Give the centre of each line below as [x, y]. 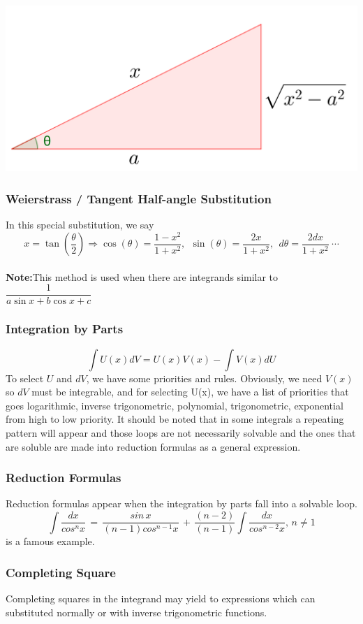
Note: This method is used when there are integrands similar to [142, 276]
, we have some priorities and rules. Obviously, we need [204, 378]
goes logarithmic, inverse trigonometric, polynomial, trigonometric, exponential [175, 405]
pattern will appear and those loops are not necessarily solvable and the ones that [181, 433]
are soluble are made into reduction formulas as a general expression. [153, 446]
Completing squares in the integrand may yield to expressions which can [161, 598]
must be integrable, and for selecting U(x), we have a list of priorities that [190, 392]
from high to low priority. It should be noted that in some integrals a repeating [175, 419]
